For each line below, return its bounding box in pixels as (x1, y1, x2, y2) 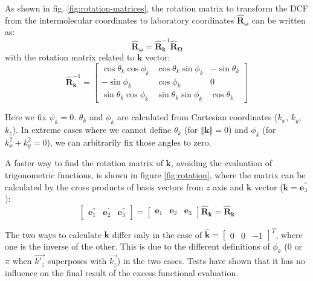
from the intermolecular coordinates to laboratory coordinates (5, 13, 234, 26)
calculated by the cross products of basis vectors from (5, 180, 204, 193)
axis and (213, 180, 244, 193)
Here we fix (5, 111, 47, 123)
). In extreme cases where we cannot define (12, 123, 172, 136)
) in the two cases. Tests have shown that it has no (117, 254, 305, 267)
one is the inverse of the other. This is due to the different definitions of (5, 240, 270, 253)
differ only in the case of (112, 228, 202, 241)
